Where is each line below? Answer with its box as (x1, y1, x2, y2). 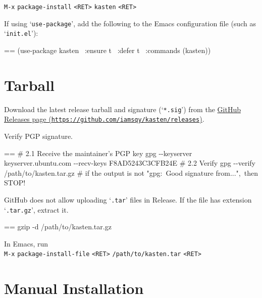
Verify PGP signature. (4, 131, 73, 141)
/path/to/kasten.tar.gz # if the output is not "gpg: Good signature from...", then (4, 167, 258, 178)
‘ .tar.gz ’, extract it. (4, 204, 69, 215)
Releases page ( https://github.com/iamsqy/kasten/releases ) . (4, 114, 204, 124)
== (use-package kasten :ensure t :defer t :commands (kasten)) (4, 44, 211, 55)
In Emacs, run (4, 238, 48, 249)
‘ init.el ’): (4, 28, 38, 38)
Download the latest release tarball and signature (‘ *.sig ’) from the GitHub (4, 104, 241, 114)
